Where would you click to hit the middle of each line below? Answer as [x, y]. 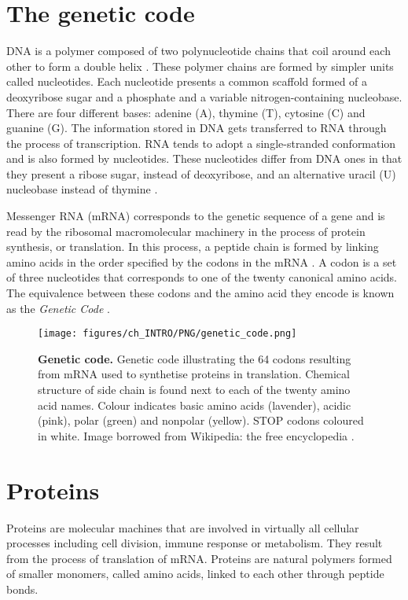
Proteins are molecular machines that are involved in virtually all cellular [183, 527]
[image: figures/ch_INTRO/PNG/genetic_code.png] [167, 334]
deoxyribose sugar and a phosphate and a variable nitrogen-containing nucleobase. [204, 96]
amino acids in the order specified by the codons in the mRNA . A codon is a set [202, 261]
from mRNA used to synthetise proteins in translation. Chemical [194, 374]
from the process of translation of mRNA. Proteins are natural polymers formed [199, 558]
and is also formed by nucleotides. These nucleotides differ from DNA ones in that [204, 158]
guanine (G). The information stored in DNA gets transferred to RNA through [197, 128]
